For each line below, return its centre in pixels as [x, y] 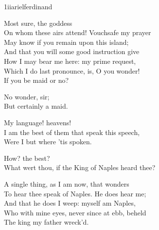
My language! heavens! [38, 122]
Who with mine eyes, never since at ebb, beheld [75, 212]
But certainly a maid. [36, 106]
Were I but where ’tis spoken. [48, 142]
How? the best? [27, 158]
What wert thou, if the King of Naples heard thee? [80, 167]
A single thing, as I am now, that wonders [67, 183]
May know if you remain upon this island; [66, 42]
